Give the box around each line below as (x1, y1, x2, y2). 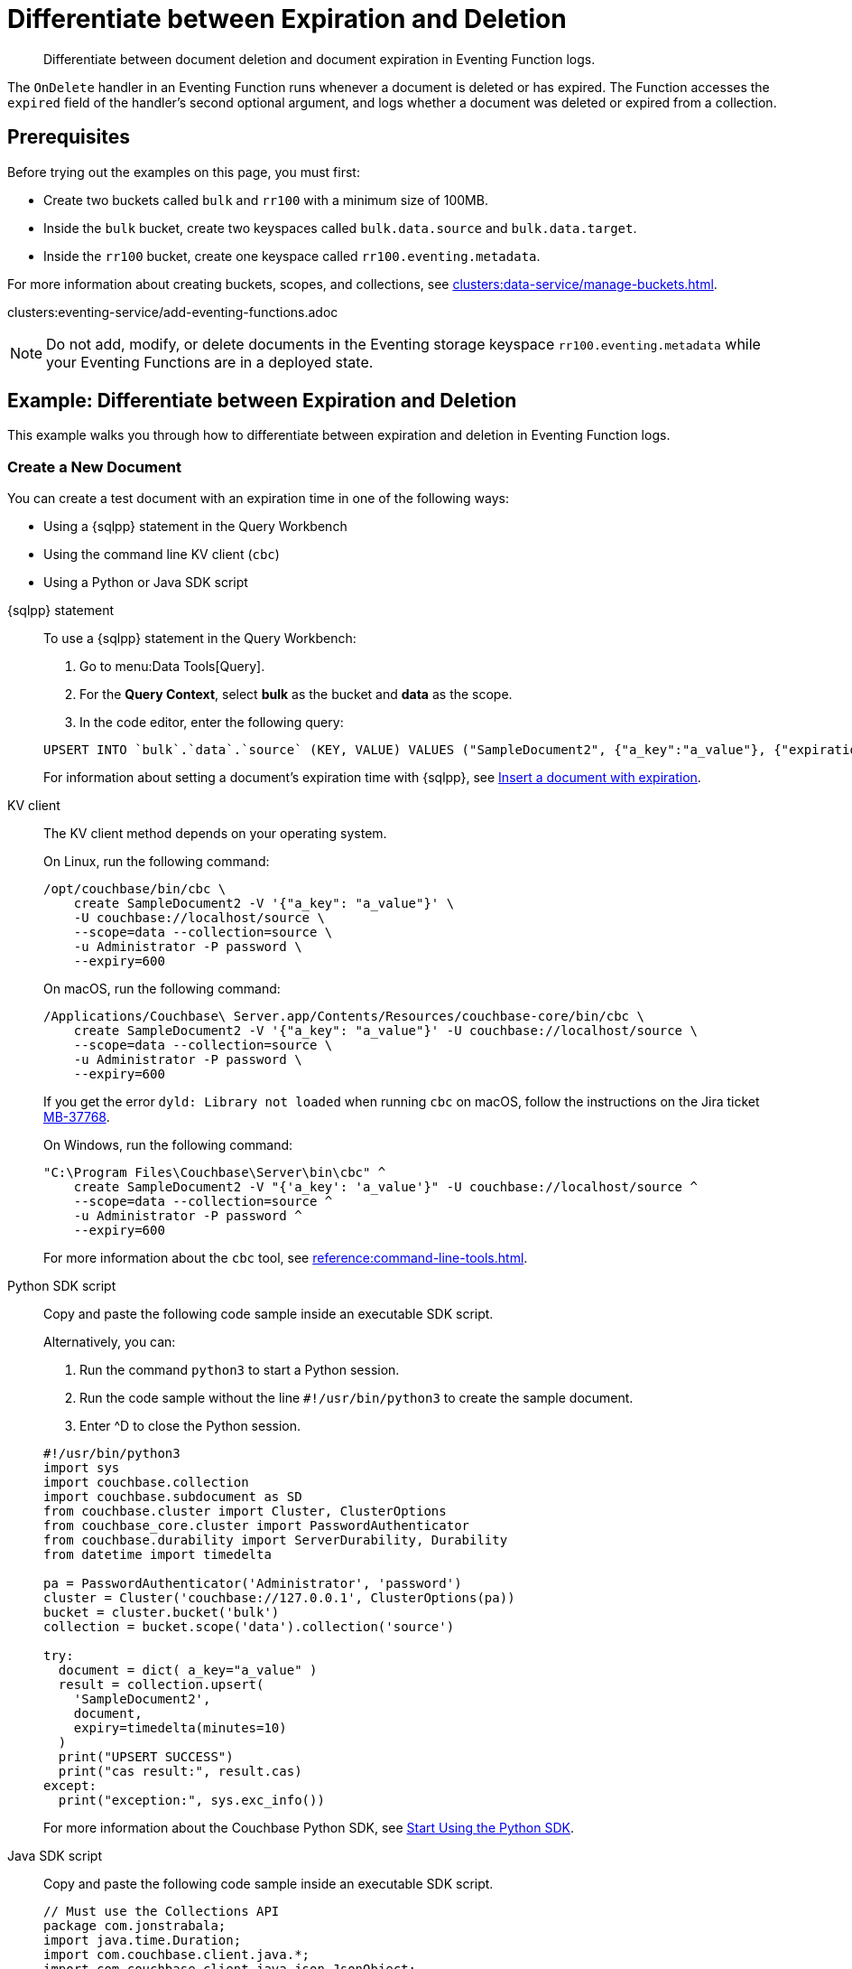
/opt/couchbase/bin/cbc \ (43, 882, 227, 897)
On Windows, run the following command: (43, 1137, 293, 1153)
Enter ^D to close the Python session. (79, 1418, 301, 1434)
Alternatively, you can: (43, 1334, 176, 1350)
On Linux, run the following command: (43, 854, 270, 870)
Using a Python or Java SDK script (43, 574, 248, 591)
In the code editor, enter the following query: (79, 714, 344, 731)
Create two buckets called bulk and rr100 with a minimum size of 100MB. (43, 191, 488, 208)
